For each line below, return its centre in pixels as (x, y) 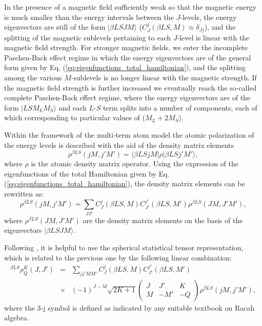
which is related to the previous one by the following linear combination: (118, 257)
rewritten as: (24, 194)
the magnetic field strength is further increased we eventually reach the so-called (130, 87)
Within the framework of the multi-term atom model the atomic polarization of (129, 134)
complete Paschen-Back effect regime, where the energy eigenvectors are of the (127, 97)
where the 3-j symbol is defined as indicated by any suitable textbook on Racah (129, 307)
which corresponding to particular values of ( (75, 117)
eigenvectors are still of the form (55, 27)
